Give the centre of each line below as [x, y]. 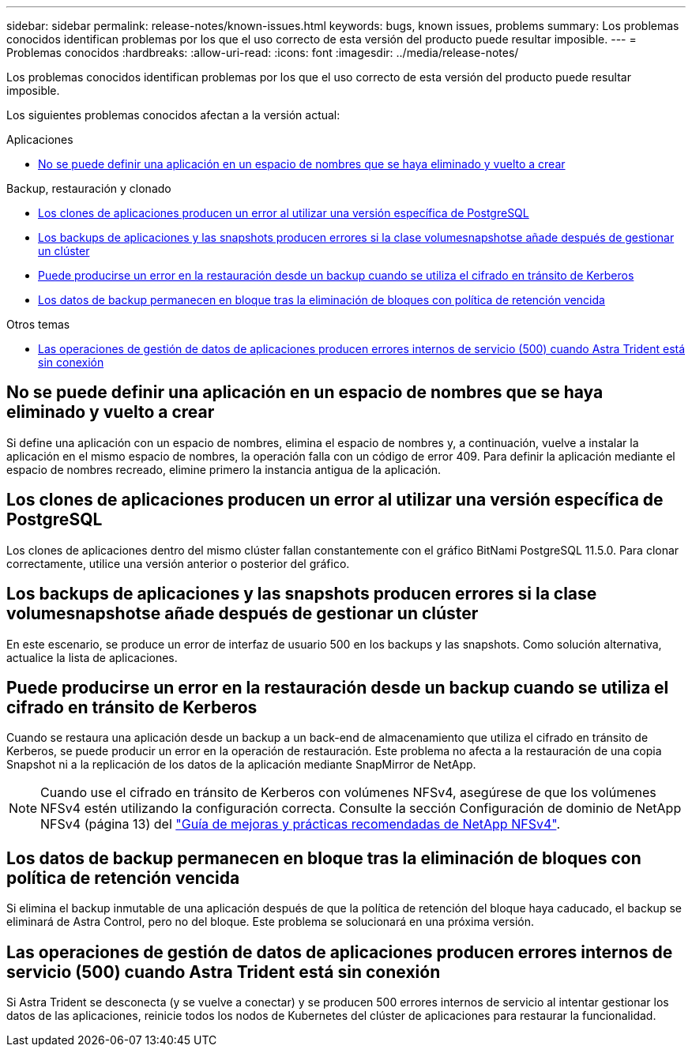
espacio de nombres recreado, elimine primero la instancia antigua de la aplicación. [224, 469]
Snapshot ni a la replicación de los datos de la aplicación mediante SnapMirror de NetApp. [241, 765]
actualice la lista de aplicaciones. [92, 657]
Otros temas [38, 324]
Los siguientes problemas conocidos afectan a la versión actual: [173, 115]
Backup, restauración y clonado [89, 188]
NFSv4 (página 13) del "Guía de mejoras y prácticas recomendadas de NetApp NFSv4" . [300, 824]
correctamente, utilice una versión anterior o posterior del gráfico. [178, 563]
